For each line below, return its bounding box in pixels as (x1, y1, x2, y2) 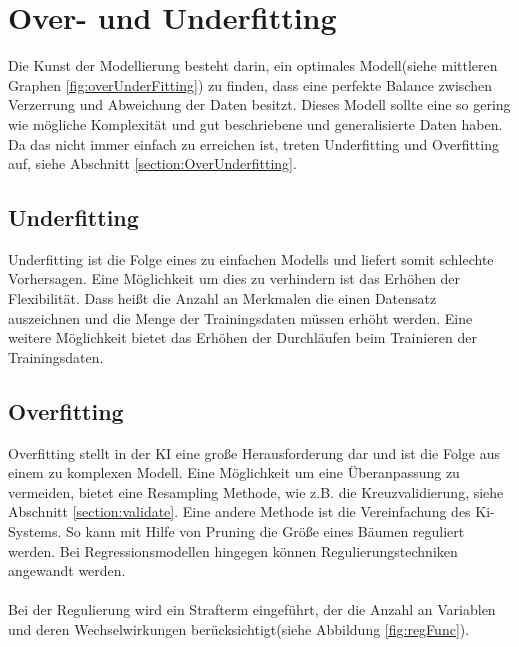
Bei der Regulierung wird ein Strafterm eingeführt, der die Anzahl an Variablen (8, 599, 496, 620)
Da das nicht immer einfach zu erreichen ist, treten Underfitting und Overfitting (8, 133, 499, 154)
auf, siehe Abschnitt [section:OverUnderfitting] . (8, 153, 297, 174)
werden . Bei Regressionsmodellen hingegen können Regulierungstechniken (8, 540, 458, 561)
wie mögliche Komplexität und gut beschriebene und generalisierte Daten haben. (8, 113, 503, 134)
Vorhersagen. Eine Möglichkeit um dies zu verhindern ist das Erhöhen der (8, 268, 461, 289)
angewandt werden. (8, 560, 126, 581)
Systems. (8, 521, 62, 542)
